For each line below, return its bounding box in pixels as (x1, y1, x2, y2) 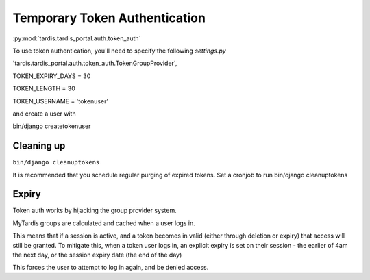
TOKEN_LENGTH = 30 (12, 84, 75, 92)
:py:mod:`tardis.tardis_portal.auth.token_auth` (12, 34, 141, 42)
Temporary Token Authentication (12, 10, 206, 25)
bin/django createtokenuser (12, 122, 91, 130)
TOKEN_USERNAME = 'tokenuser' (12, 97, 109, 105)
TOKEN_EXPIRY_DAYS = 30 (12, 72, 91, 80)
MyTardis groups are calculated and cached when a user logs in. (12, 219, 195, 227)
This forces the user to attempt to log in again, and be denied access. (12, 264, 209, 272)
